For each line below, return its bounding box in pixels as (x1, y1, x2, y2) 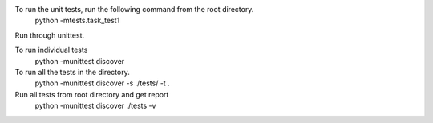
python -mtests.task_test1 (34, 16, 120, 26)
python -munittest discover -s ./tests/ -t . (34, 78, 170, 88)
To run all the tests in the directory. (14, 67, 130, 77)
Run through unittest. (14, 30, 84, 40)
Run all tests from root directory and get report (14, 89, 169, 99)
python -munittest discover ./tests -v (34, 101, 156, 111)
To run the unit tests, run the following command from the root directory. (14, 5, 254, 14)
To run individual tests (14, 45, 88, 55)
